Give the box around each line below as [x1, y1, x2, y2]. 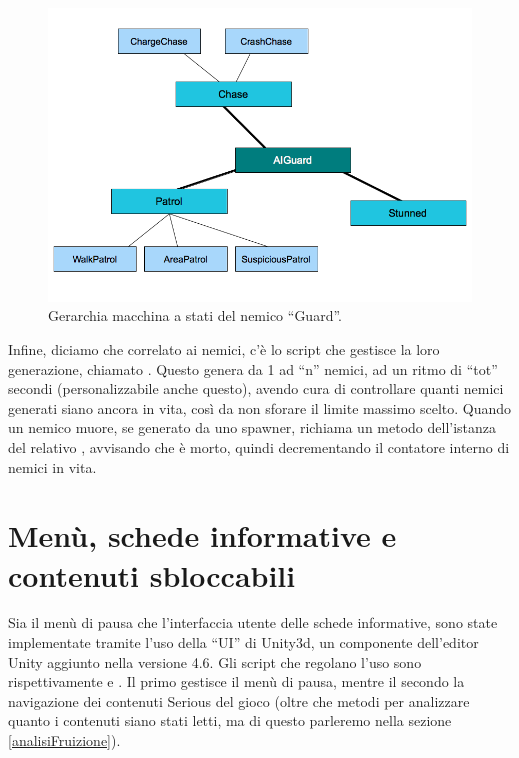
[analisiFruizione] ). [8, 730, 121, 751]
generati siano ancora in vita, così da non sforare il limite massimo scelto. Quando [8, 397, 512, 418]
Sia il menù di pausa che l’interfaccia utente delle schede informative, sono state [8, 612, 498, 633]
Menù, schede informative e [8, 515, 397, 556]
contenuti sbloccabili [8, 554, 296, 595]
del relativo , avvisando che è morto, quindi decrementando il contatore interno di [8, 436, 510, 457]
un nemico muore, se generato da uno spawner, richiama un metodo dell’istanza [8, 417, 497, 438]
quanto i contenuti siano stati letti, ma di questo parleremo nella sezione [8, 710, 452, 731]
